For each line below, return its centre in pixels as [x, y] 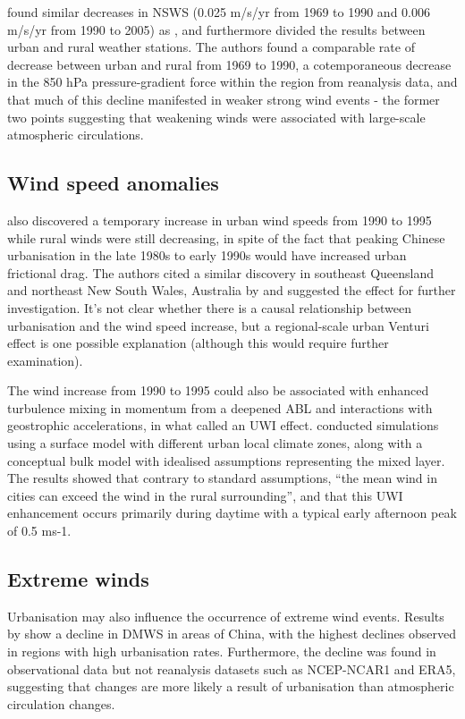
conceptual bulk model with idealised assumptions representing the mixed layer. [226, 460]
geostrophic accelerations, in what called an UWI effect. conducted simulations [223, 425]
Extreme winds [78, 579]
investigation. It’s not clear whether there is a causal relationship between [210, 307]
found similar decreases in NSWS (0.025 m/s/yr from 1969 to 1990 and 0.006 [219, 12]
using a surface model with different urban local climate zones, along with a [215, 443]
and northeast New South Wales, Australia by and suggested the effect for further [232, 290]
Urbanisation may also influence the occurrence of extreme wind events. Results [226, 616]
